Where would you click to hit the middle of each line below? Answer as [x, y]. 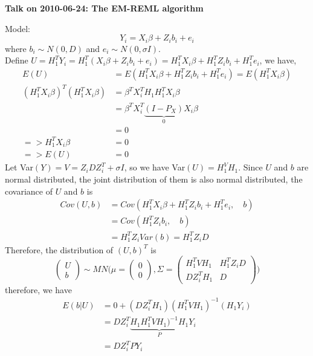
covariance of [29, 191]
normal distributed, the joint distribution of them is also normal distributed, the [154, 179]
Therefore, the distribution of [59, 249]
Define [17, 60]
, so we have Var [155, 167]
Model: [18, 28]
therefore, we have [38, 289]
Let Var [19, 167]
